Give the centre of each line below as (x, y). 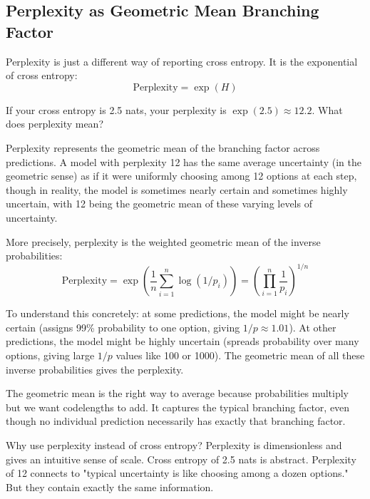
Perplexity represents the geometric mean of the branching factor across (163, 147)
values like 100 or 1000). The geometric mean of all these (240, 355)
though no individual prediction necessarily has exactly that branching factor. (176, 421)
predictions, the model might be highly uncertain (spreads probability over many (183, 341)
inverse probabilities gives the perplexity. (95, 369)
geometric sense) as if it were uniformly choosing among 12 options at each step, (181, 176)
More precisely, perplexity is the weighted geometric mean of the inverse (163, 241)
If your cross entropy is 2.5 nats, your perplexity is (116, 109)
